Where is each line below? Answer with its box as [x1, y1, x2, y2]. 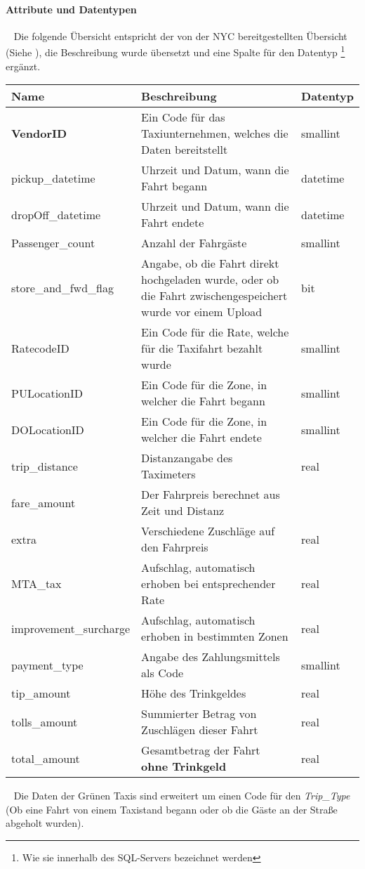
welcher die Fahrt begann [141, 393, 265, 410]
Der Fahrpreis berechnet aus [141, 486, 280, 503]
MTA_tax [11, 575, 62, 592]
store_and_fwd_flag [11, 279, 114, 296]
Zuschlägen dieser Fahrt [141, 721, 258, 738]
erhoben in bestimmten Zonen [141, 628, 288, 645]
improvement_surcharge [11, 620, 131, 636]
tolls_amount [11, 713, 78, 730]
